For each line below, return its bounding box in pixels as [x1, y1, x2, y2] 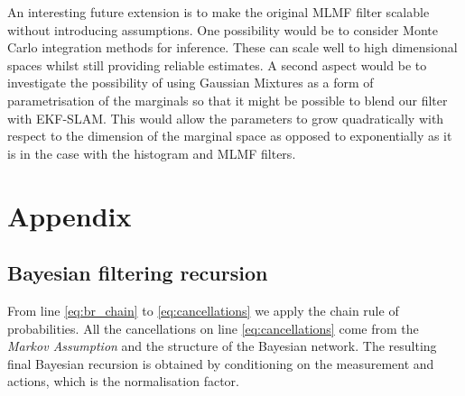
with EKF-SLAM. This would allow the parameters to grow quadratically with [7, 108, 444, 127]
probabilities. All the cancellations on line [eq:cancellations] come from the [7, 318, 419, 337]
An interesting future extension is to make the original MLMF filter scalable [7, 3, 430, 21]
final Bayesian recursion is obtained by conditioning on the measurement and [7, 354, 434, 373]
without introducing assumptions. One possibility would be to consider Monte [7, 20, 438, 39]
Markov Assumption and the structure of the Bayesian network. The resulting [7, 336, 437, 355]
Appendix [7, 197, 132, 234]
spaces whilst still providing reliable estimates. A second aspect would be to [7, 55, 427, 74]
